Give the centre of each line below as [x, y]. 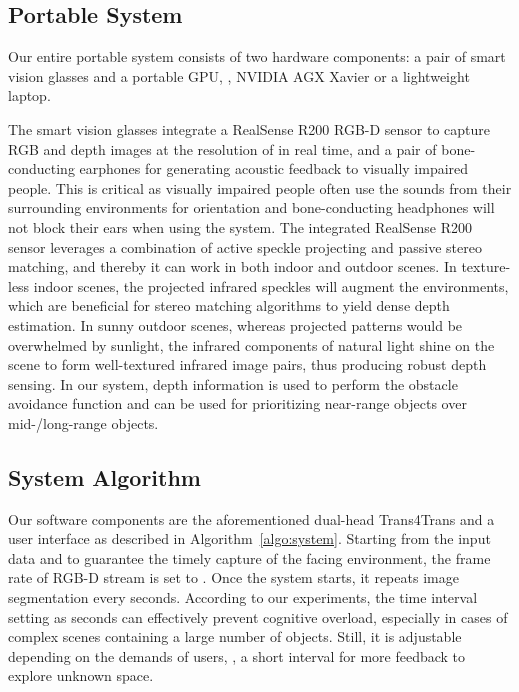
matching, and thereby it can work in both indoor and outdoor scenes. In [232, 266]
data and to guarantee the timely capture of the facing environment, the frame [249, 557]
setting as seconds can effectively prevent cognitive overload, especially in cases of [258, 616]
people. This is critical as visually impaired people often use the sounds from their [260, 187]
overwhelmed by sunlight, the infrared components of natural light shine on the [251, 344]
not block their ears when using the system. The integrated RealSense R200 [240, 226]
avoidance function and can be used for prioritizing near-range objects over [237, 403]
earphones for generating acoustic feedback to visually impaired [274, 168]
